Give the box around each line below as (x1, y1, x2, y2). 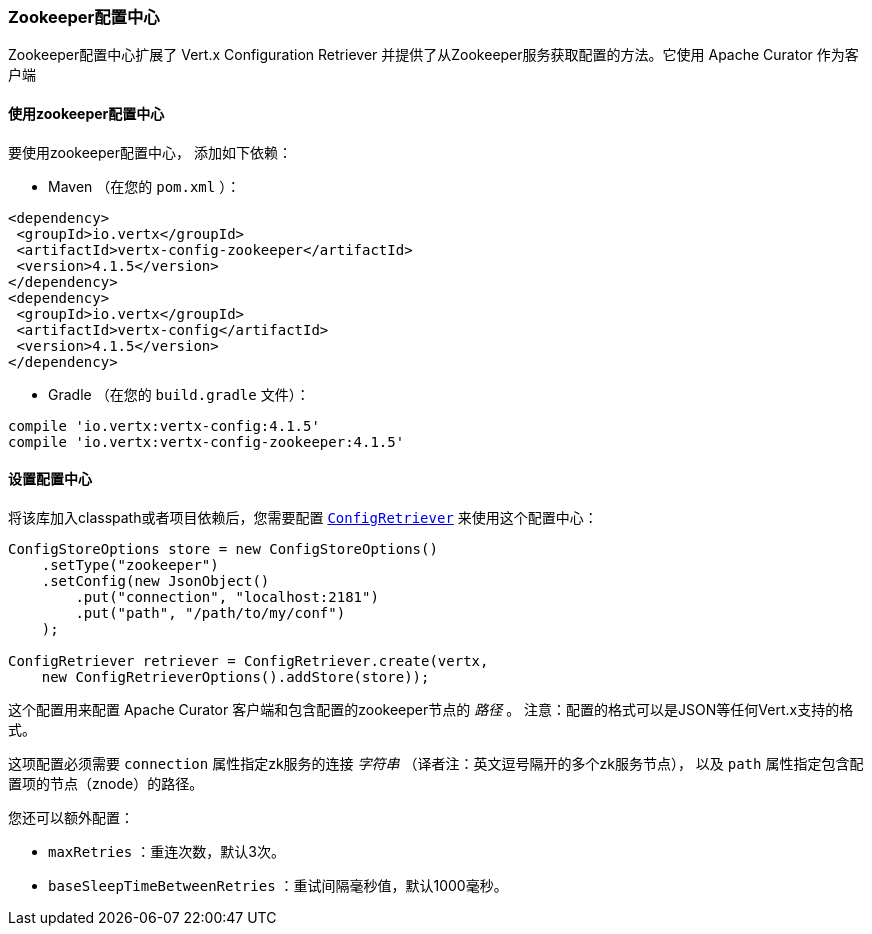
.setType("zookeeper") (41, 556, 219, 573)
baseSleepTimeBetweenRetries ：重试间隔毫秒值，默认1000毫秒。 (48, 876, 508, 894)
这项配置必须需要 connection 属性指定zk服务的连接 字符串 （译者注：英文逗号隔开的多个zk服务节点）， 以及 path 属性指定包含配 (8, 754, 864, 772)
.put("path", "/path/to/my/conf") (75, 604, 346, 621)
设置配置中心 (8, 470, 92, 488)
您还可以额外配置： (8, 808, 134, 826)
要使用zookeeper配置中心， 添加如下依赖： (8, 143, 292, 161)
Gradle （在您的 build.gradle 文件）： (48, 385, 310, 403)
